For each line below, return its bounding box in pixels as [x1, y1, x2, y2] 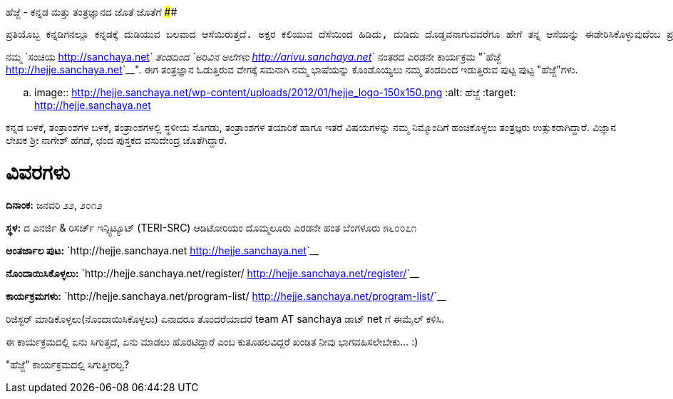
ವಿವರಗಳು [6, 160, 71, 185]
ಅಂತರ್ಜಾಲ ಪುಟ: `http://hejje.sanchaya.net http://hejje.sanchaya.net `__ [6, 244, 319, 256]
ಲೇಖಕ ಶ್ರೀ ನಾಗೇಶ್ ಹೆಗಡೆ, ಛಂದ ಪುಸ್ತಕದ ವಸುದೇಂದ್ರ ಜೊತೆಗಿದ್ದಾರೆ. [6, 134, 227, 146]
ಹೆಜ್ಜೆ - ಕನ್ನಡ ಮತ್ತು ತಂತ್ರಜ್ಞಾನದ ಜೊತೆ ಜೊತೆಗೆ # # [6, 6, 178, 18]
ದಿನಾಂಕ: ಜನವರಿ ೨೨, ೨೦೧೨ [6, 198, 103, 211]
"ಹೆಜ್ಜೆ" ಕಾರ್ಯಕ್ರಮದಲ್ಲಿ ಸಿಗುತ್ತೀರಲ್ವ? [6, 358, 130, 370]
